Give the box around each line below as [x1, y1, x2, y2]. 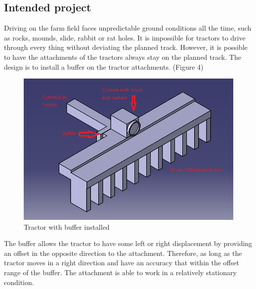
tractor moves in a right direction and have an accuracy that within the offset [4, 257, 239, 268]
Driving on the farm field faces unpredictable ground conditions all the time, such [4, 23, 252, 33]
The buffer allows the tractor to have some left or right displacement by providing [4, 238, 253, 248]
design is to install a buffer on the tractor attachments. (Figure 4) [4, 61, 204, 72]
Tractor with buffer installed [24, 221, 110, 232]
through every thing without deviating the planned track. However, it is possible [4, 42, 248, 52]
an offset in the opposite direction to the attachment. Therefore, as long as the [4, 248, 242, 258]
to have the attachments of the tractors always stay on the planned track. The [4, 51, 241, 62]
